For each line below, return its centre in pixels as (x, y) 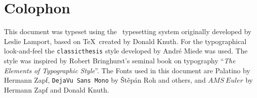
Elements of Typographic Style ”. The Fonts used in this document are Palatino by (127, 70)
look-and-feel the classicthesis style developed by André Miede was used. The (126, 51)
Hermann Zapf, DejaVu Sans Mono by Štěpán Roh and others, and (105, 80)
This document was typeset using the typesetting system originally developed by (128, 31)
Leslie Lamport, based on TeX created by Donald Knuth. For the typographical (125, 41)
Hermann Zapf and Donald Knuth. (57, 89)
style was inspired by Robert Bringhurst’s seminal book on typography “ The (120, 60)
